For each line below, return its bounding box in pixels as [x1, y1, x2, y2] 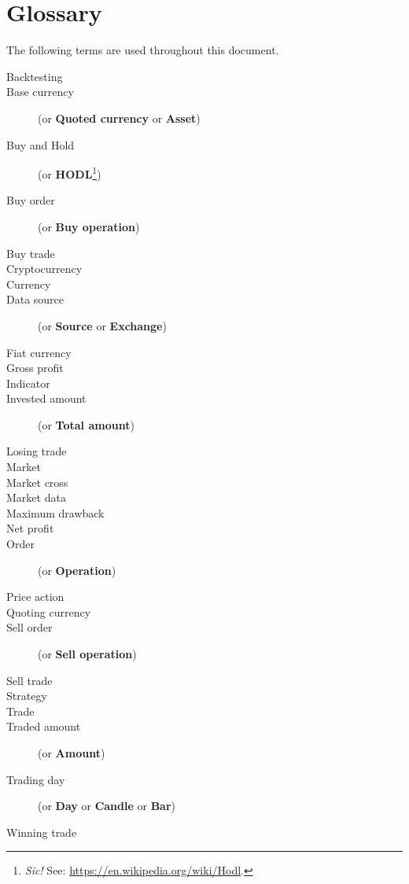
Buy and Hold [6, 136, 75, 153]
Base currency [6, 83, 74, 100]
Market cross [6, 473, 68, 490]
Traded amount [6, 718, 81, 735]
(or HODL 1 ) [38, 164, 101, 182]
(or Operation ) [38, 562, 116, 578]
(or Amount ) [38, 744, 105, 761]
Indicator [6, 374, 50, 391]
